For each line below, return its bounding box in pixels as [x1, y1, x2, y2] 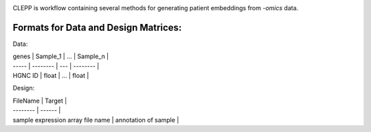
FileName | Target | [12, 96, 67, 105]
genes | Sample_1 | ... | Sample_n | [12, 52, 109, 61]
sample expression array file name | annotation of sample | [12, 116, 179, 124]
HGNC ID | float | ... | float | [12, 72, 89, 80]
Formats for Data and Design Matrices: [12, 21, 182, 34]
